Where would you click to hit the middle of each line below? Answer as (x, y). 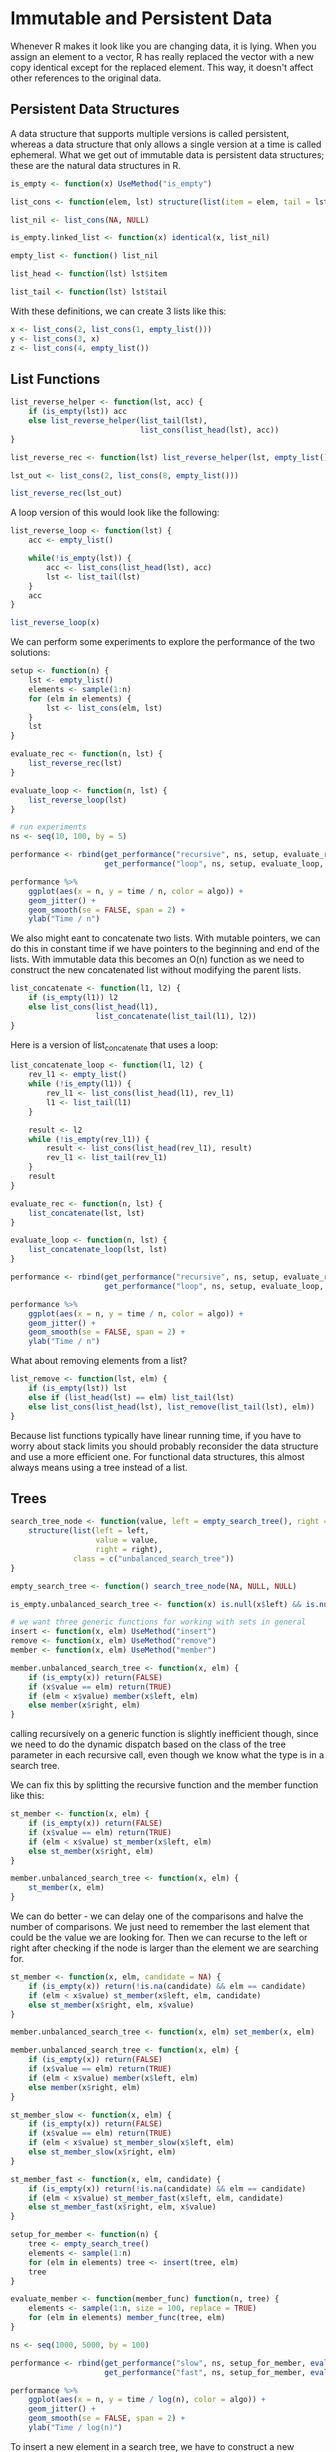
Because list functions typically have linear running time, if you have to (156, 1435)
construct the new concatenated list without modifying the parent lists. (156, 970)
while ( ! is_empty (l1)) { (80, 1084)
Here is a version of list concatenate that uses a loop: (114, 1045)
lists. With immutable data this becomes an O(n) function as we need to (157, 959)
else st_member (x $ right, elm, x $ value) (111, 2005)
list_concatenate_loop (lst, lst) (98, 1250)
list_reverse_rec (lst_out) (66, 493)
